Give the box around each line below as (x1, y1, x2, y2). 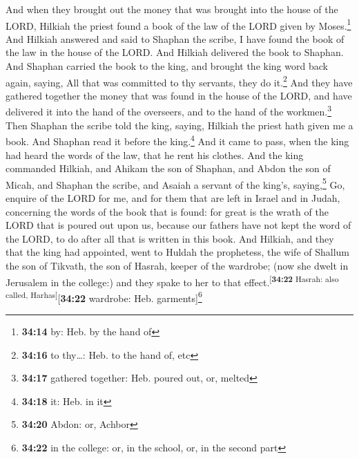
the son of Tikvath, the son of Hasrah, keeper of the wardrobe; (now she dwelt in (6, 258, 349, 272)
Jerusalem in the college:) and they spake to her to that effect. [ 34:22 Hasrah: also (6, 272, 339, 289)
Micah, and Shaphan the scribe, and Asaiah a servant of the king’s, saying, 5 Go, (6, 175, 345, 191)
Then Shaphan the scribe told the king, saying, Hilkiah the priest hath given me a (6, 118, 353, 132)
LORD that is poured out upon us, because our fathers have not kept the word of (6, 218, 351, 232)
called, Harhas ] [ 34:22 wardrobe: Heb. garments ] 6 (6, 288, 202, 305)
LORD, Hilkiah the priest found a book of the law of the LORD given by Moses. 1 (6, 16, 351, 32)
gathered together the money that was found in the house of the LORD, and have (6, 88, 352, 102)
